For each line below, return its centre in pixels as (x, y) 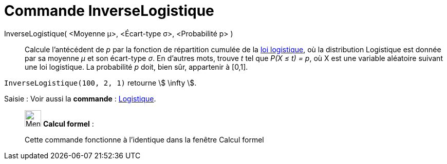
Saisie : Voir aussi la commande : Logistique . (80, 98)
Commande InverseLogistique (109, 11)
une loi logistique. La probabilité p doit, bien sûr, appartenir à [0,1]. (136, 67)
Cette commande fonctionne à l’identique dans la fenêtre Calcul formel (144, 139)
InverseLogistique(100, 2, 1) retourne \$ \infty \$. (100, 83)
